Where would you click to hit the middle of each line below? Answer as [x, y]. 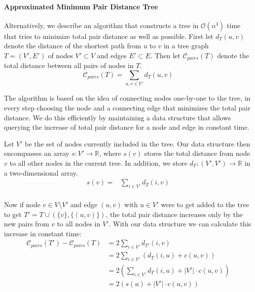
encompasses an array [37, 153]
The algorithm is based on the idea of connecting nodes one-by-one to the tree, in [127, 98]
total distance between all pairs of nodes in [69, 65]
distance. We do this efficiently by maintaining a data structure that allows [118, 117]
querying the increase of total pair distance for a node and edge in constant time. [127, 127]
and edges [112, 55]
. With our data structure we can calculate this [180, 224]
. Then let [165, 55]
